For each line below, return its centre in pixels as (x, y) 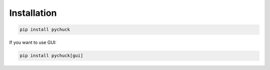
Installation (33, 13)
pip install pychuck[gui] (51, 56)
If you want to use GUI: (33, 43)
